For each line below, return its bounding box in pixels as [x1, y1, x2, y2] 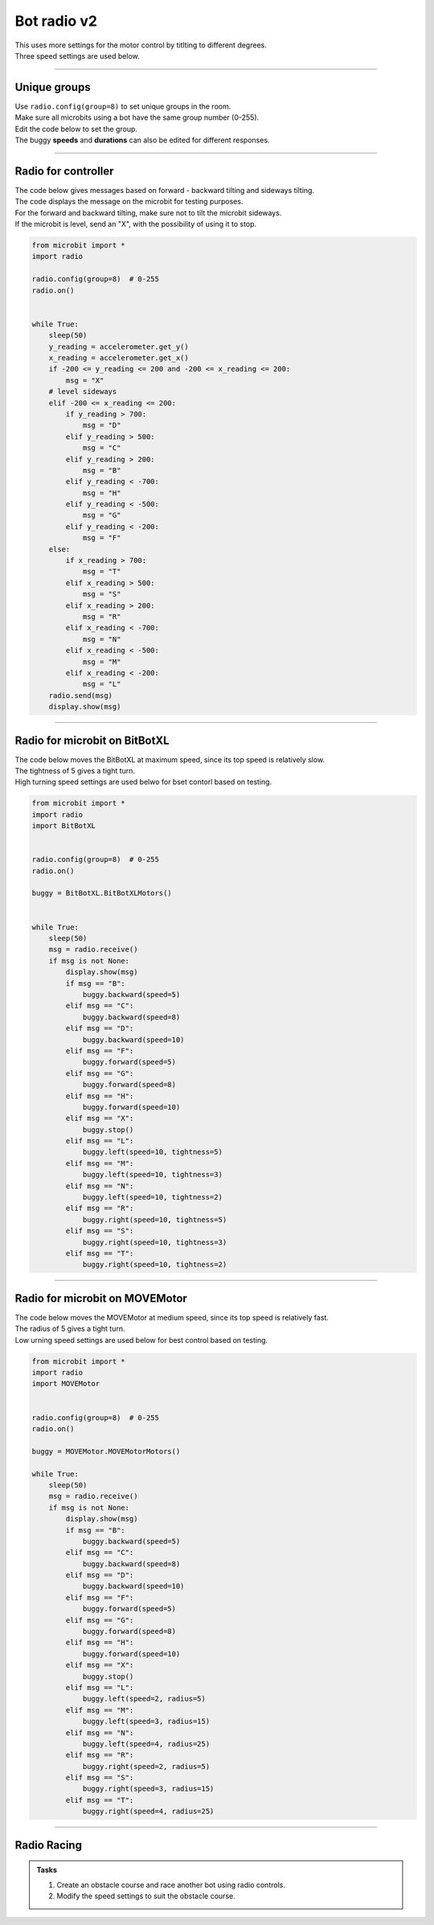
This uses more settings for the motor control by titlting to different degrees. [14, 40, 267, 50]
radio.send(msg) [48, 691, 113, 700]
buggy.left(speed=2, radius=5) [82, 1694, 207, 1704]
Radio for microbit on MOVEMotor [14, 1291, 188, 1305]
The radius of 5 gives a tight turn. [14, 1324, 125, 1334]
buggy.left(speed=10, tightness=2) [82, 1192, 223, 1202]
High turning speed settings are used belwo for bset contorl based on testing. [14, 777, 272, 787]
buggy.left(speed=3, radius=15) [82, 1717, 211, 1726]
